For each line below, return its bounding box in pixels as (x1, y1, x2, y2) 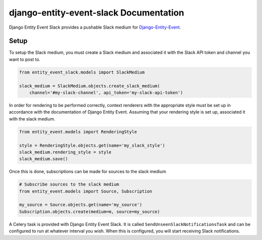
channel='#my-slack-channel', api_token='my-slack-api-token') (29, 90, 183, 95)
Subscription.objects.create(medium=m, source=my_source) (19, 209, 160, 214)
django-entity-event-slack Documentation (9, 7, 184, 18)
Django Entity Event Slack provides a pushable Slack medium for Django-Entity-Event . (9, 24, 181, 30)
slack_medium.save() (19, 156, 68, 162)
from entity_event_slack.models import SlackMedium (19, 69, 145, 75)
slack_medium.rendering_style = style (19, 149, 112, 155)
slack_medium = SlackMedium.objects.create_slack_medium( (19, 83, 160, 88)
